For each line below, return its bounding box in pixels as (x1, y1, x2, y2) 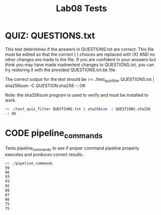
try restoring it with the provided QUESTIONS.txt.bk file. (5, 66, 116, 73)
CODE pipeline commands (5, 127, 103, 140)
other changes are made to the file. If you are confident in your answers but (5, 56, 156, 62)
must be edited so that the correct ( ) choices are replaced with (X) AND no (5, 51, 155, 57)
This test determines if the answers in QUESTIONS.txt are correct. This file (5, 46, 154, 52)
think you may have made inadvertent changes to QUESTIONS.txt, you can (5, 62, 154, 67)
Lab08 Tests (55, 3, 108, 14)
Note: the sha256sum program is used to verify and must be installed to (5, 92, 149, 98)
